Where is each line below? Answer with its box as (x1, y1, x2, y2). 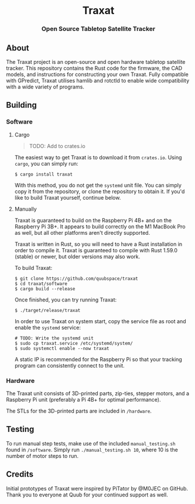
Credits (6, 469, 34, 479)
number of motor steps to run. (6, 452, 79, 460)
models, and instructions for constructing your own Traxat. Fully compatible (6, 71, 189, 78)
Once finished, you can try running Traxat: (14, 296, 117, 303)
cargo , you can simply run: (14, 160, 78, 167)
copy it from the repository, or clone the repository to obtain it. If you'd (14, 188, 185, 195)
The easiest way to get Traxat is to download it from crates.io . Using (14, 153, 182, 161)
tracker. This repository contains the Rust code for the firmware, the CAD (6, 64, 183, 71)
